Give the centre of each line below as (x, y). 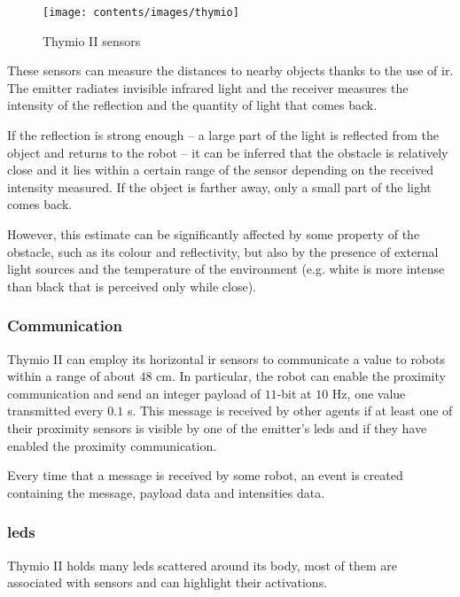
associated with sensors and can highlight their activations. (168, 582)
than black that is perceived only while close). (132, 286)
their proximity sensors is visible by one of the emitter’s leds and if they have (217, 427)
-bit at (294, 393)
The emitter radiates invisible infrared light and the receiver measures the (208, 87)
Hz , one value (369, 393)
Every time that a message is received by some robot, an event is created (205, 475)
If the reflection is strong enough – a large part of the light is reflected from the (223, 135)
